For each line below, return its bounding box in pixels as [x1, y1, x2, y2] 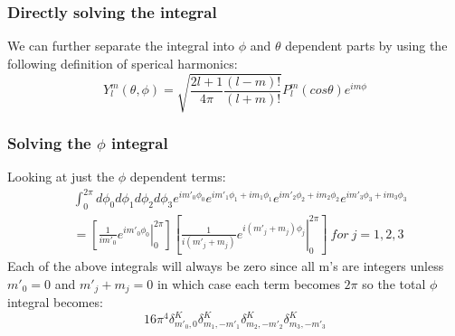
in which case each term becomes [156, 274, 340, 293]
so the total [362, 274, 426, 293]
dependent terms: [129, 167, 226, 186]
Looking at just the [7, 167, 115, 186]
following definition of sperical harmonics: [7, 53, 238, 72]
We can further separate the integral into [7, 36, 235, 55]
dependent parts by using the [285, 36, 448, 55]
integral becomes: [7, 293, 103, 312]
